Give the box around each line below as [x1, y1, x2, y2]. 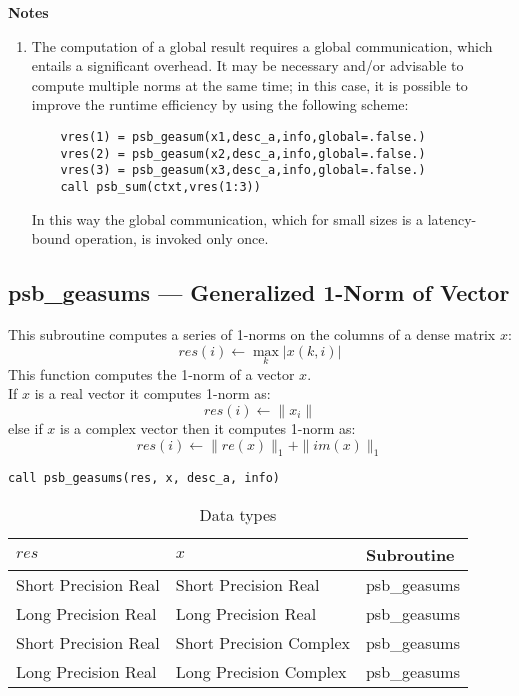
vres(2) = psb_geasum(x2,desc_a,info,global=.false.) [60, 146, 426, 161]
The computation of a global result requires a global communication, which [31, 35, 493, 56]
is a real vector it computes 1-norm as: [34, 383, 271, 404]
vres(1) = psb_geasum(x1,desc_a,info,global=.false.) [60, 129, 426, 144]
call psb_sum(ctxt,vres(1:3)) [60, 179, 261, 194]
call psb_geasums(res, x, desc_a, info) [8, 471, 281, 486]
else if [8, 417, 43, 438]
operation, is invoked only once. [74, 228, 269, 249]
